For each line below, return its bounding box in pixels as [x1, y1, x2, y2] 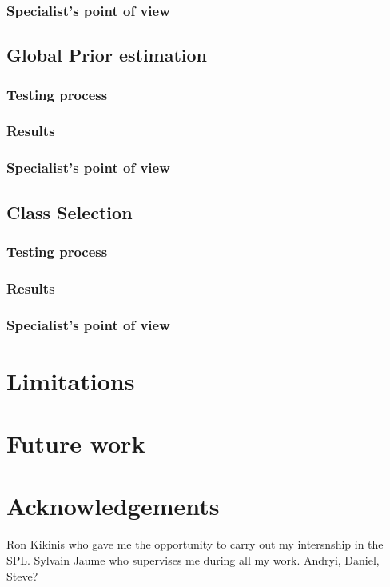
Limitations [6, 364, 135, 397]
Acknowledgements [6, 489, 220, 522]
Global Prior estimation [6, 42, 208, 67]
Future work [6, 427, 145, 460]
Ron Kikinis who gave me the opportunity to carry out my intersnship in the [6, 536, 384, 553]
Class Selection [6, 199, 133, 224]
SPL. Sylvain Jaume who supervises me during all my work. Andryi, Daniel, [6, 551, 380, 568]
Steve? [6, 567, 38, 584]
